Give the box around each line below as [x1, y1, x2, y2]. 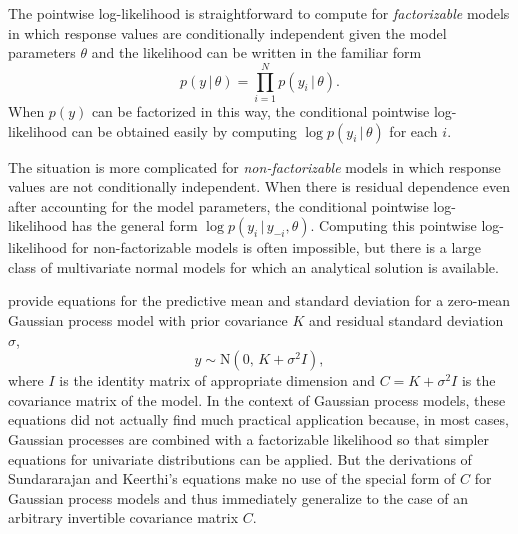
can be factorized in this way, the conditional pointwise [91, 100, 430, 121]
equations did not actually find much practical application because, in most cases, [8, 409, 509, 430]
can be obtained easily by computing [71, 120, 297, 141]
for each [389, 120, 438, 141]
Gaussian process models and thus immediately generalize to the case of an [8, 487, 468, 508]
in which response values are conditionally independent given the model [8, 22, 447, 43]
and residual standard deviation [308, 310, 504, 331]
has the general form [71, 215, 198, 236]
